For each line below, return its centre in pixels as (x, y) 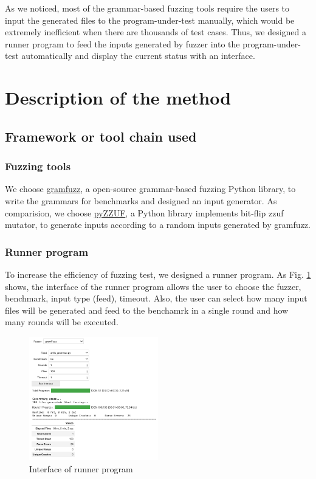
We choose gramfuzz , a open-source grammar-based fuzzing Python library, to (150, 189)
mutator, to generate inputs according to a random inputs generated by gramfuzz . (158, 225)
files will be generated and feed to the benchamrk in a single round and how (147, 310)
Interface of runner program (81, 468)
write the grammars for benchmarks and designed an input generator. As (141, 200)
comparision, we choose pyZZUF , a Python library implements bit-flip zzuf (144, 212)
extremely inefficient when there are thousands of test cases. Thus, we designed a (156, 32)
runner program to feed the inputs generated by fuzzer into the (122, 43)
